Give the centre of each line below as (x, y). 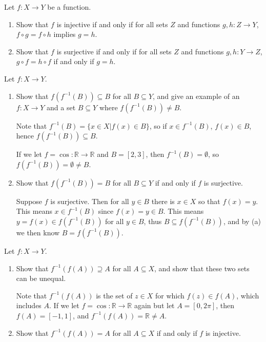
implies (65, 34)
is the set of (114, 295)
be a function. (69, 7)
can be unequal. (41, 278)
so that (209, 201)
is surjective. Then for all (90, 201)
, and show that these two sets (202, 268)
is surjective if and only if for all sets (114, 51)
